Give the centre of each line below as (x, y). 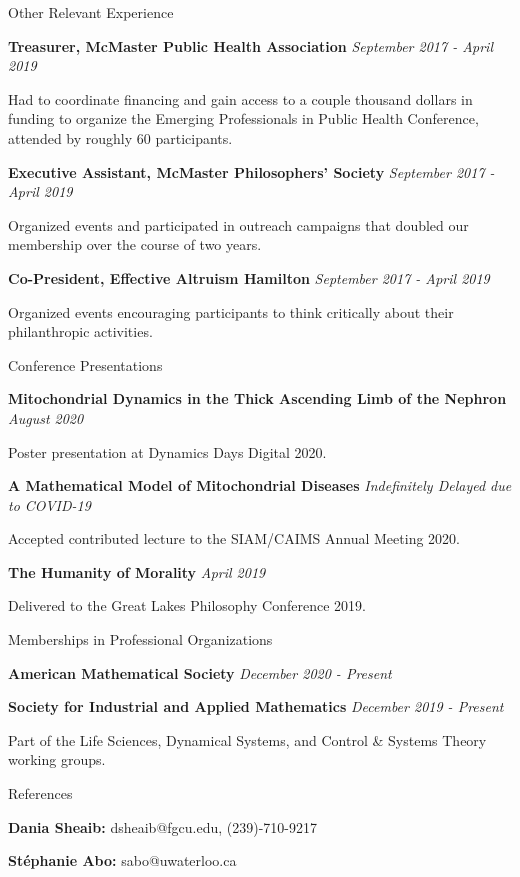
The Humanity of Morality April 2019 (137, 571)
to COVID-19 (49, 504)
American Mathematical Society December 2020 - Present (200, 672)
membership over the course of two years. (135, 244)
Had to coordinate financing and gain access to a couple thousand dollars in (240, 98)
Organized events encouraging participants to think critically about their (231, 311)
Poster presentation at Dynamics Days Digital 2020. (167, 451)
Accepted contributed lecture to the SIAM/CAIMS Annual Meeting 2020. (234, 538)
